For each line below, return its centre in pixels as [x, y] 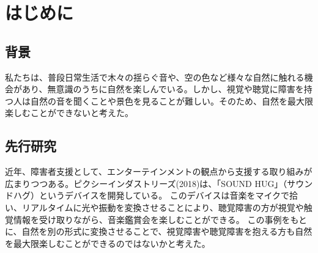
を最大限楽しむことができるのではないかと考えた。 [108, 243]
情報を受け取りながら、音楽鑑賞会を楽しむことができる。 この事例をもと [160, 219]
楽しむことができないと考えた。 [69, 113]
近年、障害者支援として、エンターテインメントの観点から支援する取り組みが [159, 171]
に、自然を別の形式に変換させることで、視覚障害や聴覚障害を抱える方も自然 [159, 231]
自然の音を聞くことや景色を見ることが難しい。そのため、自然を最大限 [172, 101]
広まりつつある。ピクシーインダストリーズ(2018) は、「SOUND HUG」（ [146, 183]
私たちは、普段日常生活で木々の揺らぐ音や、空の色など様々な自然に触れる [155, 77]
